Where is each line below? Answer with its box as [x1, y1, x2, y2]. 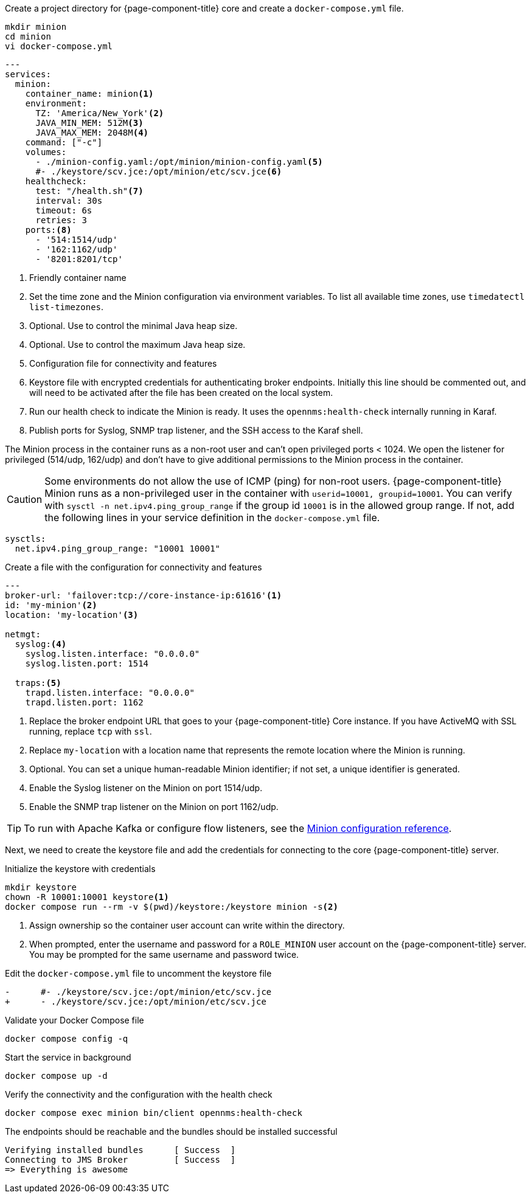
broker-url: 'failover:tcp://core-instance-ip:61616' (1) [5, 590, 282, 600]
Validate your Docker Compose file [5, 1015, 144, 1025]
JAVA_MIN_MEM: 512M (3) [35, 118, 144, 128]
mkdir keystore [5, 882, 77, 892]
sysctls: [5, 534, 46, 544]
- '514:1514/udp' [35, 235, 118, 244]
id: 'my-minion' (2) [5, 600, 97, 610]
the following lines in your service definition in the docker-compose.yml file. [44, 511, 380, 524]
